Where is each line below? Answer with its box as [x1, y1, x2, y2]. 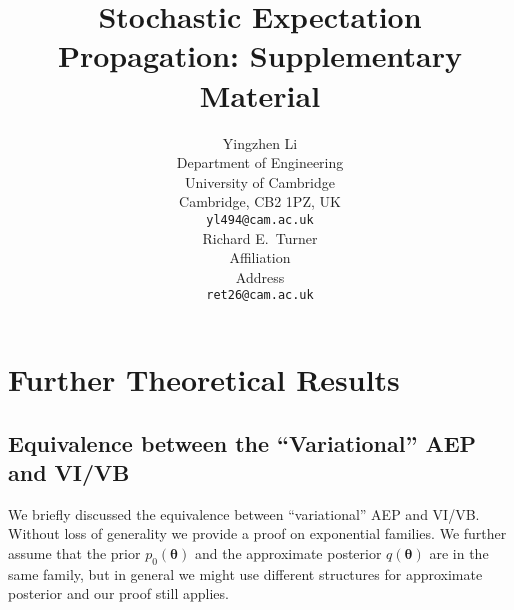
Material [199, 74, 321, 115]
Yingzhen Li [222, 132, 298, 153]
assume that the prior [8, 542, 141, 563]
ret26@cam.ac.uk [206, 288, 314, 303]
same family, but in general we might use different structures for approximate [8, 563, 483, 584]
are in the [429, 542, 489, 563]
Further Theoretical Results [8, 358, 400, 399]
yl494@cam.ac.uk [206, 212, 314, 227]
